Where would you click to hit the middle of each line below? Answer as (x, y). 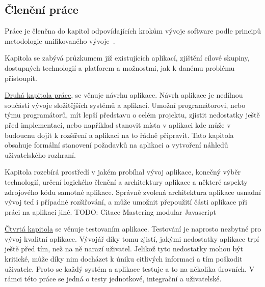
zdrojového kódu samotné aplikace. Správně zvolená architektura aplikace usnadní (133, 192)
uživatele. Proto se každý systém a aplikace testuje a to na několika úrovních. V (130, 268)
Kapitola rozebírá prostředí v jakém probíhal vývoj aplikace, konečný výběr (123, 172)
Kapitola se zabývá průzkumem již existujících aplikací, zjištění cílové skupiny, (127, 58)
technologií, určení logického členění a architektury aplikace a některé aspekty (126, 181)
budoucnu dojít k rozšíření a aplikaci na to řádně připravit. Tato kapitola (119, 135)
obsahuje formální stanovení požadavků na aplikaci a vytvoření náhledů (116, 145)
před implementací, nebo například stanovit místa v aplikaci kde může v (118, 124)
